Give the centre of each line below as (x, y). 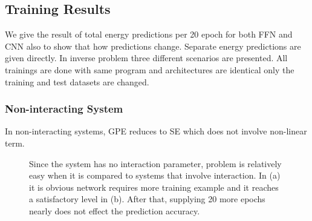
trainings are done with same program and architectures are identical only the (150, 69)
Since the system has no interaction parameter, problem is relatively (155, 163)
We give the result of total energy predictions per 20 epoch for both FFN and (149, 34)
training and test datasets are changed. (77, 81)
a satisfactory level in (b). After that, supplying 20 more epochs (147, 199)
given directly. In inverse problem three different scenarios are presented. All (146, 58)
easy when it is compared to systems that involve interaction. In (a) (155, 175)
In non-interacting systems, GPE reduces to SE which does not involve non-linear (156, 131)
